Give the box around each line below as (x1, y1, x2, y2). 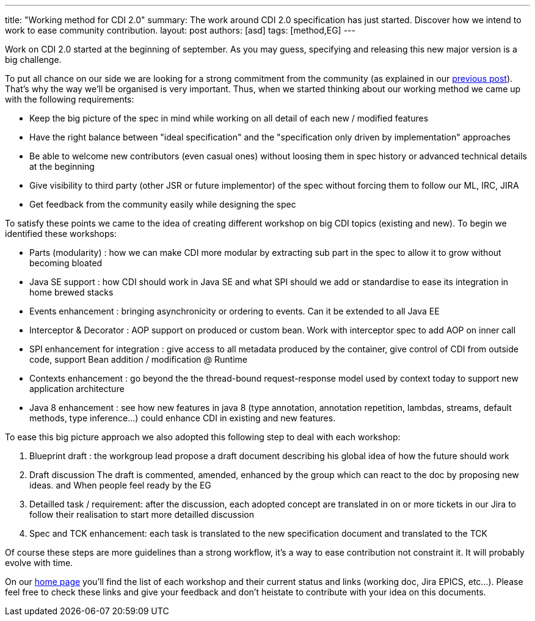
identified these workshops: (5, 228, 117, 239)
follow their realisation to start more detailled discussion (29, 509, 254, 520)
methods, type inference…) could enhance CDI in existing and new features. (29, 413, 336, 423)
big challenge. (5, 54, 62, 65)
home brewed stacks (29, 287, 114, 297)
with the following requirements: (5, 94, 134, 104)
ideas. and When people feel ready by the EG (29, 480, 211, 490)
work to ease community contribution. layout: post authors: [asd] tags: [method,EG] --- (5, 25, 355, 35)
